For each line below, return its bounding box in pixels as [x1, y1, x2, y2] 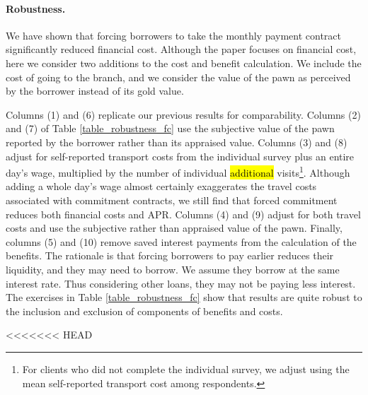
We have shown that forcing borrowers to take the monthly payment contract [6, 28, 341, 42]
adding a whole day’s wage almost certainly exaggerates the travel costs [6, 179, 317, 194]
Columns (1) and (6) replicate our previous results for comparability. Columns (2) [6, 107, 361, 122]
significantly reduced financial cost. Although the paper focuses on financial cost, [6, 42, 357, 57]
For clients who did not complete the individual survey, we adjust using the [22, 361, 350, 376]
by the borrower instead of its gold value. [6, 83, 184, 98]
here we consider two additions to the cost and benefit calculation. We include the [6, 55, 362, 70]
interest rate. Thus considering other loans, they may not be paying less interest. [6, 276, 356, 290]
